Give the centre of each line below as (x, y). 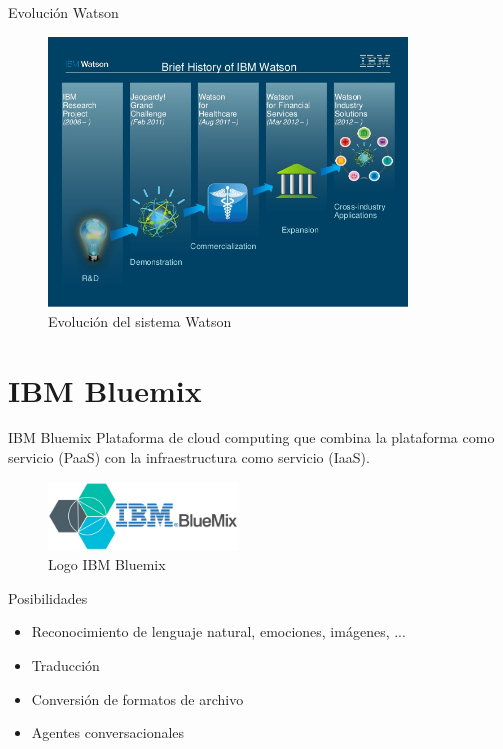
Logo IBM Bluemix (107, 564)
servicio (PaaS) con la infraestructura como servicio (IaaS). (189, 457)
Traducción (65, 664)
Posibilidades (48, 597)
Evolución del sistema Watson (140, 320)
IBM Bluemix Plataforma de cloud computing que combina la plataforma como (251, 437)
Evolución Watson (63, 12)
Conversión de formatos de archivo (137, 698)
